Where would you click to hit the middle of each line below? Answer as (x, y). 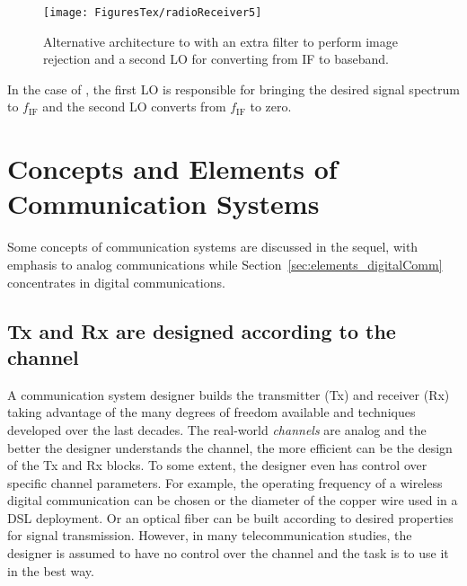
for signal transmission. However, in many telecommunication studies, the (210, 535)
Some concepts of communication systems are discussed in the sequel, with (213, 247)
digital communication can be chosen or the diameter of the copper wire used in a (233, 500)
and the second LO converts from (134, 107)
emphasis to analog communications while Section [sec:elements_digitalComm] (225, 264)
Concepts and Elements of (172, 169)
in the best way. (51, 570)
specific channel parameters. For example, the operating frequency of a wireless (225, 482)
